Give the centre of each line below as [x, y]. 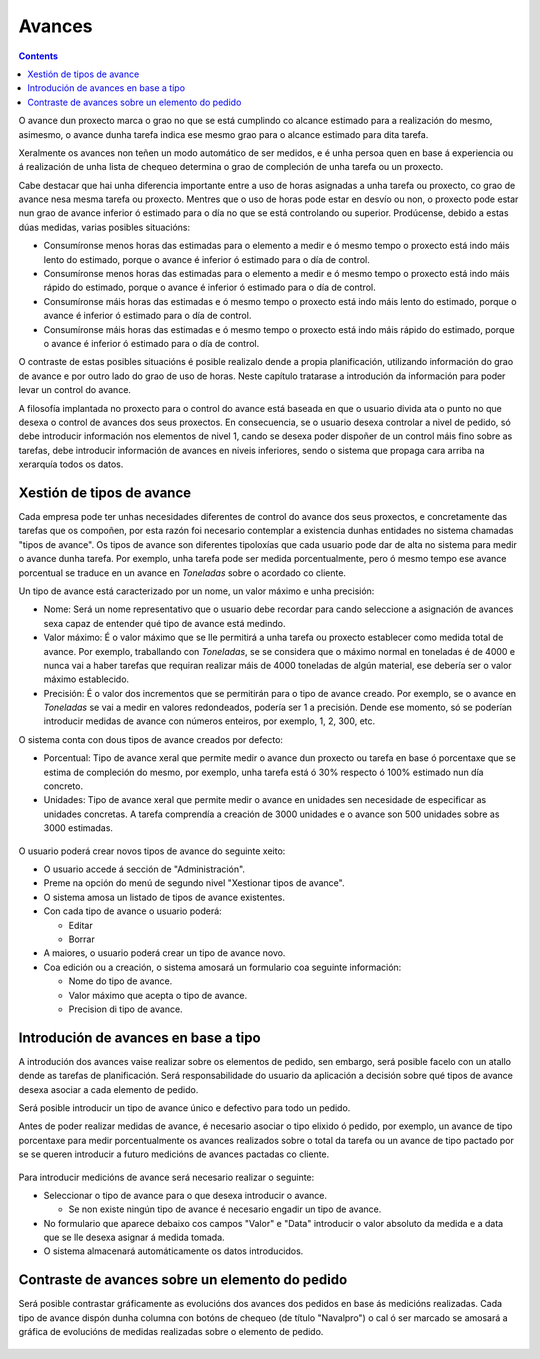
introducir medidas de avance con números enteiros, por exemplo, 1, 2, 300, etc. [209, 721]
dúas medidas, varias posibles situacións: [104, 227]
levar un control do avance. [75, 390]
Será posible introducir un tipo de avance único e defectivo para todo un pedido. [184, 1107]
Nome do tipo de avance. [120, 981]
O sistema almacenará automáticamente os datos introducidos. [173, 1251]
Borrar [81, 939]
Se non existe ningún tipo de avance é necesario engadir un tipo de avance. [225, 1209]
